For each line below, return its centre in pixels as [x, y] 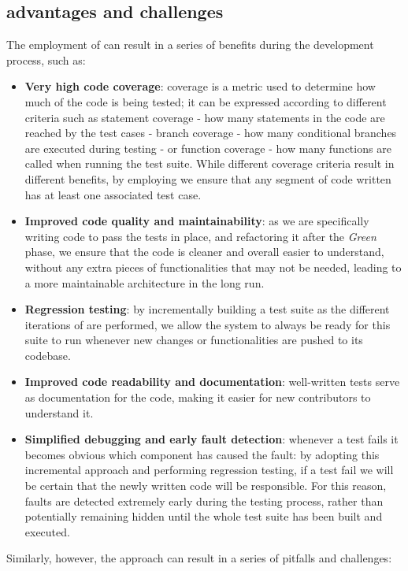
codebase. [48, 355]
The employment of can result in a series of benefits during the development [190, 44]
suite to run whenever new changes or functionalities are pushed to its [194, 340]
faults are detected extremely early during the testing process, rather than [204, 501]
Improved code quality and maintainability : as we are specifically [197, 221]
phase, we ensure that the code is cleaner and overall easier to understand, [204, 252]
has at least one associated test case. [113, 194]
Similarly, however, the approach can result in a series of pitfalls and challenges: [199, 558]
